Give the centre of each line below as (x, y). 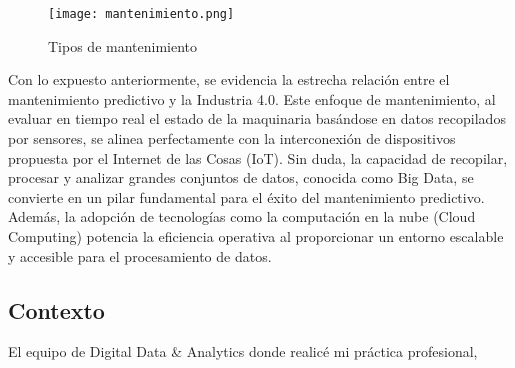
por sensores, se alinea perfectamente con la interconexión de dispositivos (232, 138)
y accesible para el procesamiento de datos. (140, 255)
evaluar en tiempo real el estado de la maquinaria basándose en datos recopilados (257, 118)
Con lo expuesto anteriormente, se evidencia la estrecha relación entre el (229, 79)
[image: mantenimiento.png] (141, 14)
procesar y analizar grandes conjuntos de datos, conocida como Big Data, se (241, 177)
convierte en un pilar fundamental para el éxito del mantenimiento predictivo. (246, 196)
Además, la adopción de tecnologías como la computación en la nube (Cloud (242, 216)
